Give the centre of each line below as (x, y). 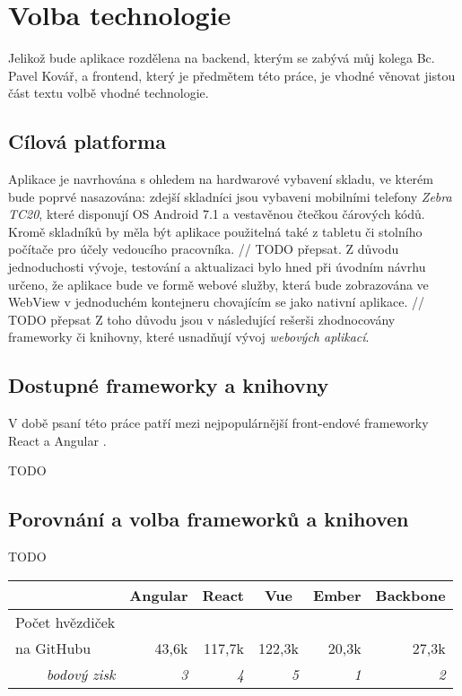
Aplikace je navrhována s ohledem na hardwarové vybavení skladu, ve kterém (221, 179)
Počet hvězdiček (65, 622)
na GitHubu (53, 648)
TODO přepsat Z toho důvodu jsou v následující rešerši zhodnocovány (202, 319)
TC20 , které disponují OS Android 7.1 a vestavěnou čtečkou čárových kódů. (217, 214)
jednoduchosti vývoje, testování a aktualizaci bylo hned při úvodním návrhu (217, 267)
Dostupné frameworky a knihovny (169, 385)
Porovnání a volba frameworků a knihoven (209, 519)
